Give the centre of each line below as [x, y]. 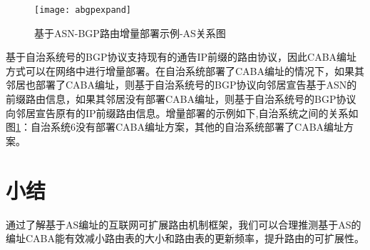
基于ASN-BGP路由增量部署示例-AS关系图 [130, 32]
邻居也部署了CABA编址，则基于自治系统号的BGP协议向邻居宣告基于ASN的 [181, 85]
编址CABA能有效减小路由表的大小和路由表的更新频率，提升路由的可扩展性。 [185, 238]
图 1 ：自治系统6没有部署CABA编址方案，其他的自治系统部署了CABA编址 [175, 127]
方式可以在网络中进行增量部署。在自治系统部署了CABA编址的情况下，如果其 [185, 70]
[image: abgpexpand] [83, 10]
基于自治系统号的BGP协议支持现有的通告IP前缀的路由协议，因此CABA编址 [181, 57]
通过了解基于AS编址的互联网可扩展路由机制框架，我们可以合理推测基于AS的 [184, 224]
